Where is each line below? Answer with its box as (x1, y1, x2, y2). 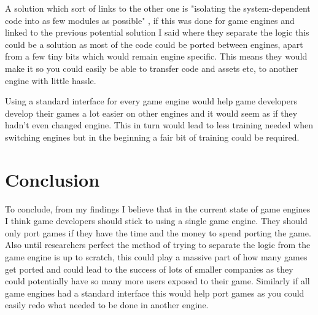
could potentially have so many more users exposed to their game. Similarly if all (5, 274, 310, 287)
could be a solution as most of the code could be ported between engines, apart (5, 37, 303, 50)
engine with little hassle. (5, 74, 96, 87)
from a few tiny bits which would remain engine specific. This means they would (5, 50, 308, 63)
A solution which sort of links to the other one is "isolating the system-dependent (5, 2, 311, 14)
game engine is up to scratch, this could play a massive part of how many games (5, 251, 308, 263)
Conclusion (5, 166, 100, 192)
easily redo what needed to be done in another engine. (5, 298, 209, 311)
